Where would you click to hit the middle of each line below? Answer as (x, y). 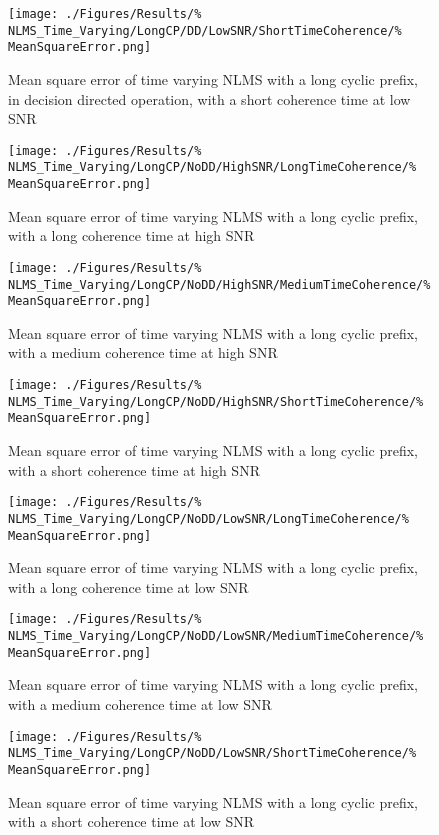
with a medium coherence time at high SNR (143, 352)
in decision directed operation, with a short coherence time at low (209, 98)
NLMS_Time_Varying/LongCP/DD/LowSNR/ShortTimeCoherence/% (205, 30)
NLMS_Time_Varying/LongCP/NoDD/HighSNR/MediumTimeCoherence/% (219, 284)
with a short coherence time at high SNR (134, 469)
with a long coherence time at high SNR (131, 235)
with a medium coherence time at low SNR (140, 703)
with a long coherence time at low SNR (128, 586)
